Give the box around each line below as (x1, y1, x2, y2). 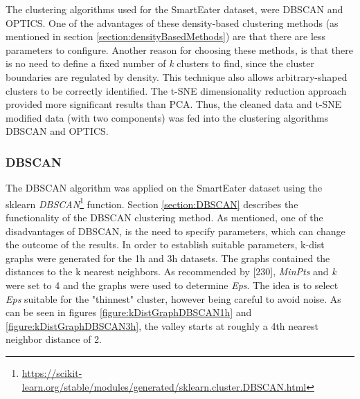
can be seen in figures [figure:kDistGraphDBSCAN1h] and (6, 305, 252, 319)
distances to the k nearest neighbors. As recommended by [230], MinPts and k (6, 264, 336, 279)
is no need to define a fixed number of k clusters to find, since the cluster (6, 56, 314, 71)
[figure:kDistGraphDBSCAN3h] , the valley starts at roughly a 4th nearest (6, 318, 318, 333)
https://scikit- (21, 365, 82, 380)
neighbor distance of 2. (6, 332, 102, 346)
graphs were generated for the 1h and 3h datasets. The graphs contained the (6, 250, 330, 265)
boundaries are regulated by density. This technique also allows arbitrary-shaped (6, 69, 348, 84)
